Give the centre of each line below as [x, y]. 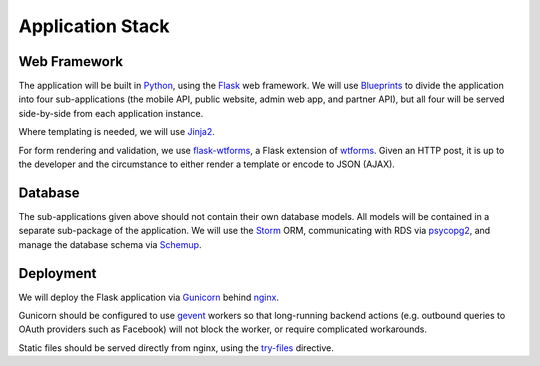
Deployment [57, 273]
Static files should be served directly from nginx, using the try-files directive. [176, 347]
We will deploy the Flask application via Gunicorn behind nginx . [149, 297]
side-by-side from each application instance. [111, 113]
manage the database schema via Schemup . [110, 244]
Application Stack [94, 26]
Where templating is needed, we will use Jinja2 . [116, 132]
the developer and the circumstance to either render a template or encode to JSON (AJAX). [206, 164]
